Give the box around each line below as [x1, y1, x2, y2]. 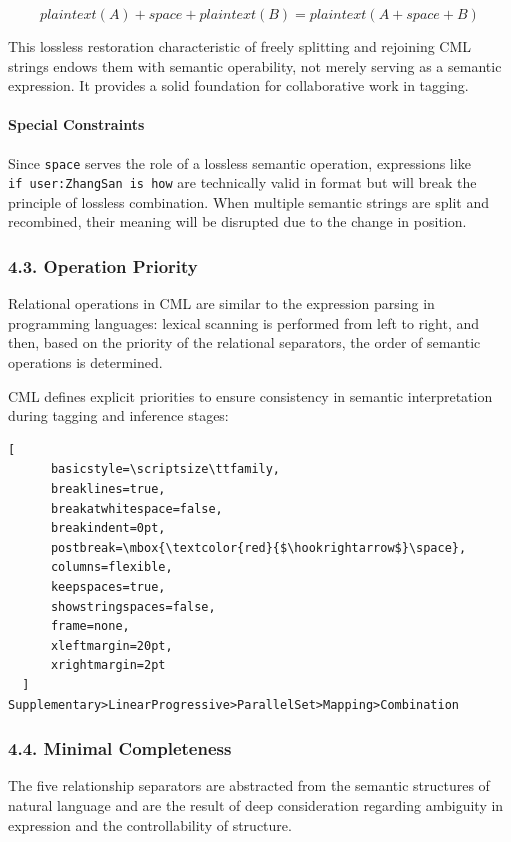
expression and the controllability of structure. [8, 814, 292, 835]
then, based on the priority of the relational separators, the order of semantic [8, 332, 481, 353]
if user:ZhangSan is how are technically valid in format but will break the [8, 172, 477, 193]
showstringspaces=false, [50, 599, 216, 614]
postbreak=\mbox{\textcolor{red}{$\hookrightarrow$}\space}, [50, 540, 467, 555]
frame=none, [50, 619, 130, 634]
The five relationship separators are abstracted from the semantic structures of [8, 775, 490, 796]
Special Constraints [8, 114, 145, 135]
